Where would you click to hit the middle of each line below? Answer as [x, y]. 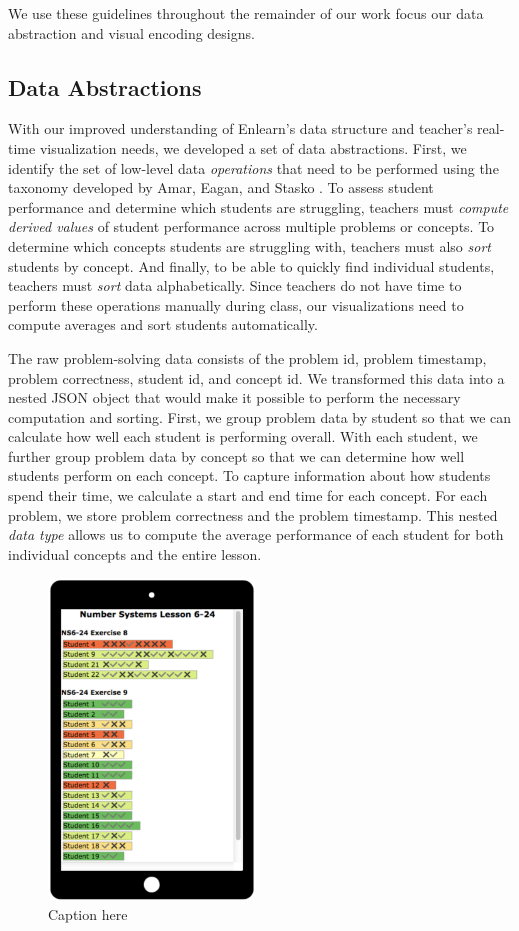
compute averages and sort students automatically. [163, 324]
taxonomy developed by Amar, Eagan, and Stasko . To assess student [221, 187]
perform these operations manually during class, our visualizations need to [236, 304]
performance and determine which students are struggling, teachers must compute [258, 206]
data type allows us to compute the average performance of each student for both [256, 534]
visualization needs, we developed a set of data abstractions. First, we [253, 147]
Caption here [88, 913]
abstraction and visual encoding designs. [131, 32]
